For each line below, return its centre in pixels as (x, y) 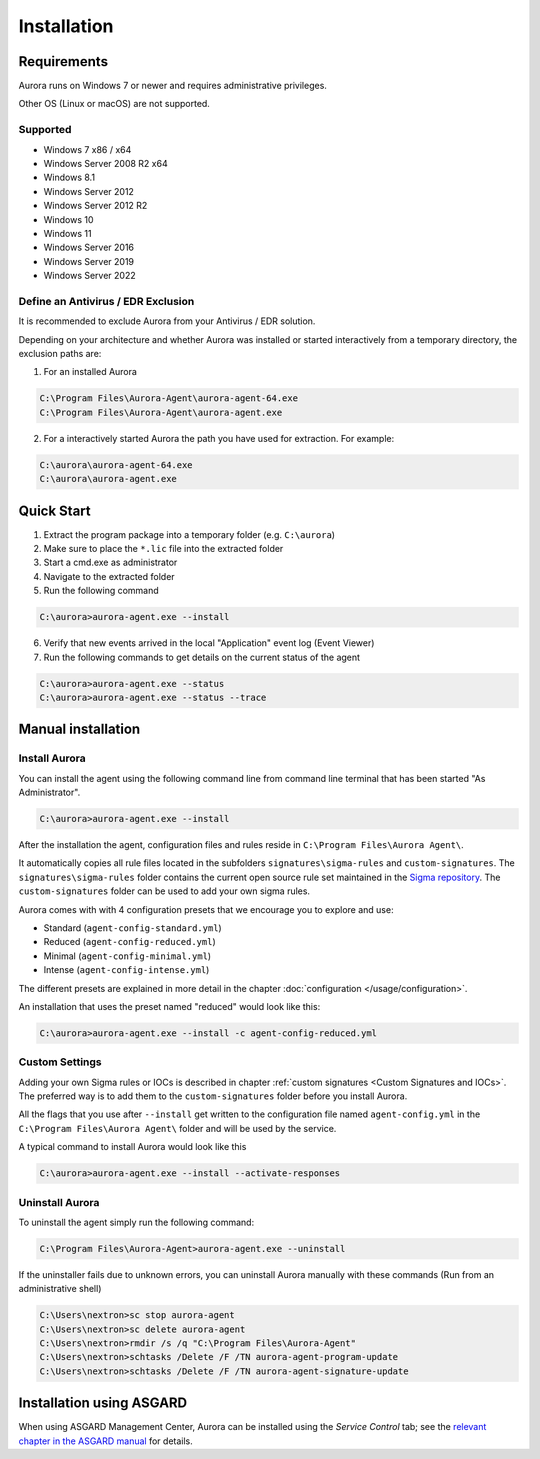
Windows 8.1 (69, 177)
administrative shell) (60, 1289)
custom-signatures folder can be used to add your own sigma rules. (164, 891)
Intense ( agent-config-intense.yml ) (126, 970)
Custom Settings (60, 1062)
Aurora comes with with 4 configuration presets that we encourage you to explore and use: (206, 909)
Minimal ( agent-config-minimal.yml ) (127, 956)
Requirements (63, 61)
